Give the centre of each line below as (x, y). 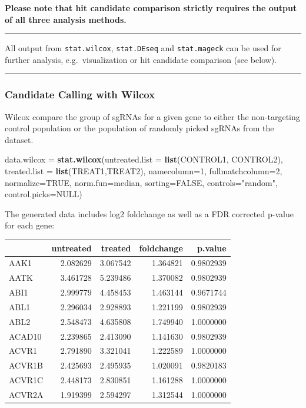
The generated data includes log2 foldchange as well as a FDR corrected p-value (149, 213)
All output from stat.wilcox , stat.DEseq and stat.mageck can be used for (143, 48)
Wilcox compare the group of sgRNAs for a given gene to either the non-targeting (152, 116)
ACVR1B (26, 365)
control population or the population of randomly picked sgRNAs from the (139, 128)
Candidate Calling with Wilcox (80, 94)
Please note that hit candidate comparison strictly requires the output (151, 8)
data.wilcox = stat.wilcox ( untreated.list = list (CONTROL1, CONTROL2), (144, 159)
